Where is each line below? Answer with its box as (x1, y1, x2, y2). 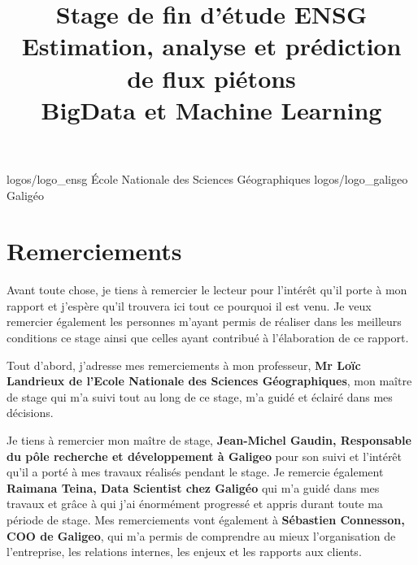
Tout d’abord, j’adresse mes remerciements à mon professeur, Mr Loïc (7, 356, 361, 373)
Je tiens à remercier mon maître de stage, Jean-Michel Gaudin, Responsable (7, 432, 411, 448)
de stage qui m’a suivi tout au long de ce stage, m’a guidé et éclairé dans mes (7, 388, 393, 405)
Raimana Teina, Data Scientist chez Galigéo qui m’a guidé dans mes (7, 479, 380, 496)
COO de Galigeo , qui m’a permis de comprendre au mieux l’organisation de (7, 527, 396, 544)
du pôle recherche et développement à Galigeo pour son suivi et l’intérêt (7, 447, 403, 464)
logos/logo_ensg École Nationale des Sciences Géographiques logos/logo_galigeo (7, 170, 408, 187)
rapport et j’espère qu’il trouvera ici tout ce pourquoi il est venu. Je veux (7, 297, 372, 314)
